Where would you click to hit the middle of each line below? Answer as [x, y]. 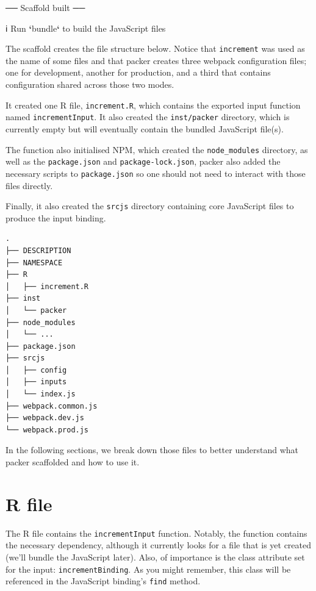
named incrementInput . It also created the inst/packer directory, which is [148, 117]
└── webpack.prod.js [47, 430]
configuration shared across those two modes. [90, 84]
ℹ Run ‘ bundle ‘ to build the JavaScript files [86, 28]
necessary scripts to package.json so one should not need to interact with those [156, 173]
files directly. [29, 185]
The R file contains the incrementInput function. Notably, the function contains [156, 533]
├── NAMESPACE [34, 263]
